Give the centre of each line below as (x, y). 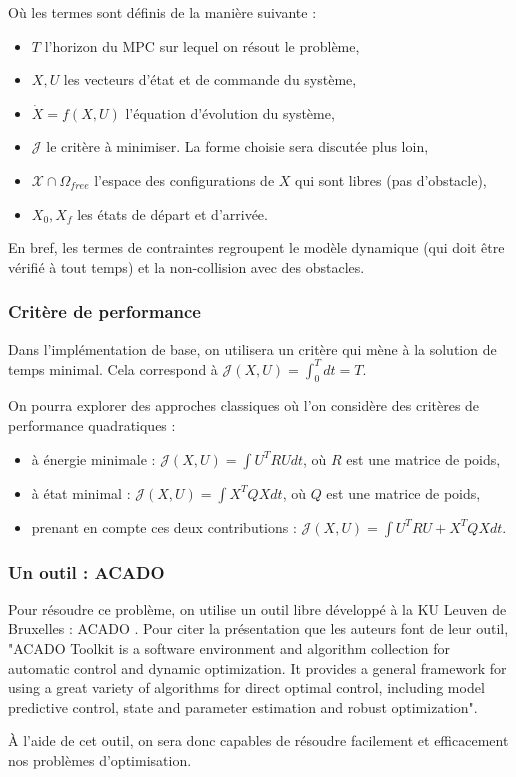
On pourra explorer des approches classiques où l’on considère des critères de (244, 405)
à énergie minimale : (93, 458)
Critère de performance (104, 311)
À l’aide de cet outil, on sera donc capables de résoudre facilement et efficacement (258, 740)
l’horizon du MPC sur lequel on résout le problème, (202, 45)
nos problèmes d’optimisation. (100, 760)
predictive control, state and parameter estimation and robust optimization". (243, 706)
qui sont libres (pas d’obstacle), (391, 179)
